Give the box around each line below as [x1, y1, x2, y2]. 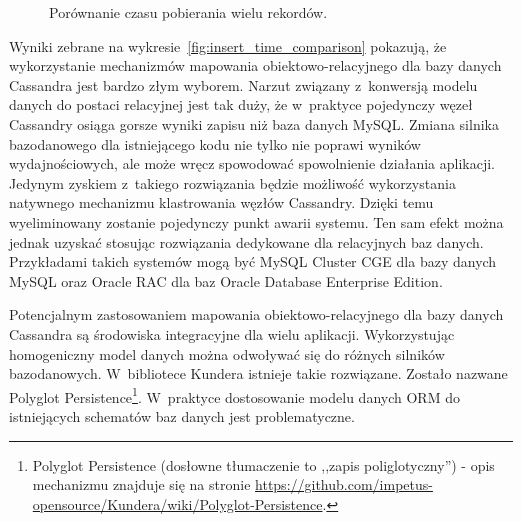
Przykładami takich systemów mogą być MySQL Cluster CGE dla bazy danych [9, 251, 497, 272]
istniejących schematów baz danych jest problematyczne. [9, 405, 355, 426]
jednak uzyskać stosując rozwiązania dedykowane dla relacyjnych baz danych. [9, 231, 484, 252]
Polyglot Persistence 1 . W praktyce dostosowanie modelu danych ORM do [9, 383, 460, 407]
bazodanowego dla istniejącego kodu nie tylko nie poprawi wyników [9, 133, 421, 154]
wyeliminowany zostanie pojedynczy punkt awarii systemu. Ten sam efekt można [9, 211, 504, 232]
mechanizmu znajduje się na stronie [32, 474, 251, 495]
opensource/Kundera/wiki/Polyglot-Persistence [32, 493, 323, 514]
